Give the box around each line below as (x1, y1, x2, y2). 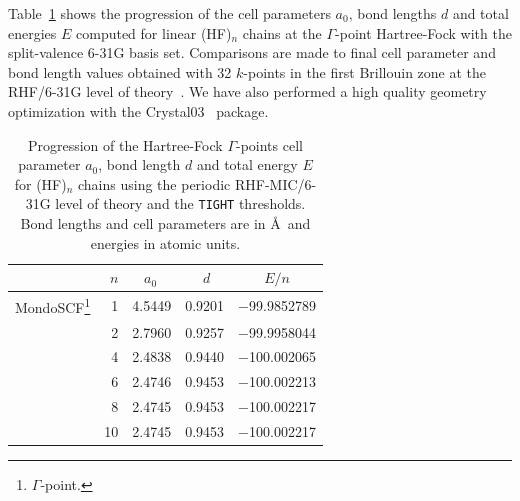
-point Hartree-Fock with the (335, 22, 512, 43)
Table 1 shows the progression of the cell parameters (8, 3, 331, 23)
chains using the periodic (78, 173, 231, 194)
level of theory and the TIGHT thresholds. (55, 193, 306, 214)
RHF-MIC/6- (234, 173, 317, 194)
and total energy (196, 154, 298, 175)
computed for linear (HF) (76, 22, 232, 43)
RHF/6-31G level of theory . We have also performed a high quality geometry (8, 81, 487, 102)
